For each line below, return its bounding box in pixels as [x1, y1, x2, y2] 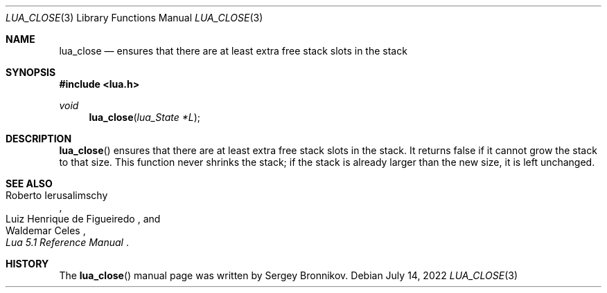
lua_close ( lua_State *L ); [89, 111, 201, 123]
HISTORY [6, 258, 49, 270]
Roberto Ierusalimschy [6, 189, 108, 201]
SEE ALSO [6, 178, 53, 189]
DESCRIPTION [6, 133, 72, 144]
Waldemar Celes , [6, 225, 86, 236]
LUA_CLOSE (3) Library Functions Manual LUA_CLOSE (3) [6, 12, 263, 23]
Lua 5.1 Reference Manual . [6, 236, 129, 248]
